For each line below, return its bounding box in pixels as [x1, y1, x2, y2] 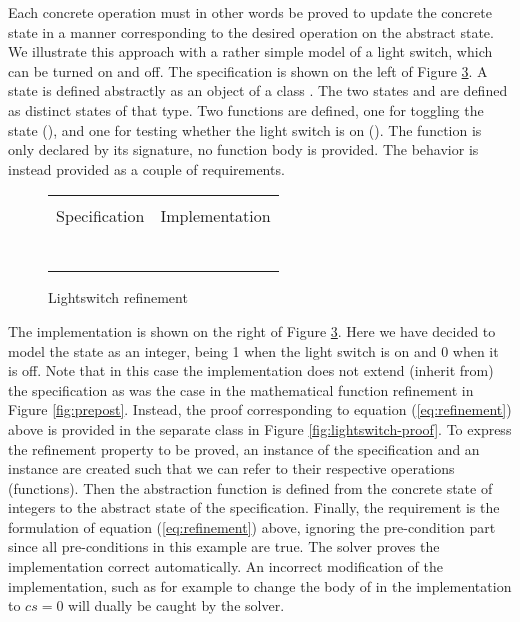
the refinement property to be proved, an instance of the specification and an [8, 438, 480, 459]
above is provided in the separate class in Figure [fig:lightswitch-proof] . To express [8, 418, 512, 439]
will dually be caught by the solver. [68, 595, 285, 616]
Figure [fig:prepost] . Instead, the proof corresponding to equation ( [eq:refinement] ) [8, 399, 512, 420]
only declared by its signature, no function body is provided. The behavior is [8, 139, 479, 160]
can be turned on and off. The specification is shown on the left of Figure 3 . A [8, 60, 488, 81]
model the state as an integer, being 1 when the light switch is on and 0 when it [8, 340, 499, 361]
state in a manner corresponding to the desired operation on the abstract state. [8, 21, 494, 42]
